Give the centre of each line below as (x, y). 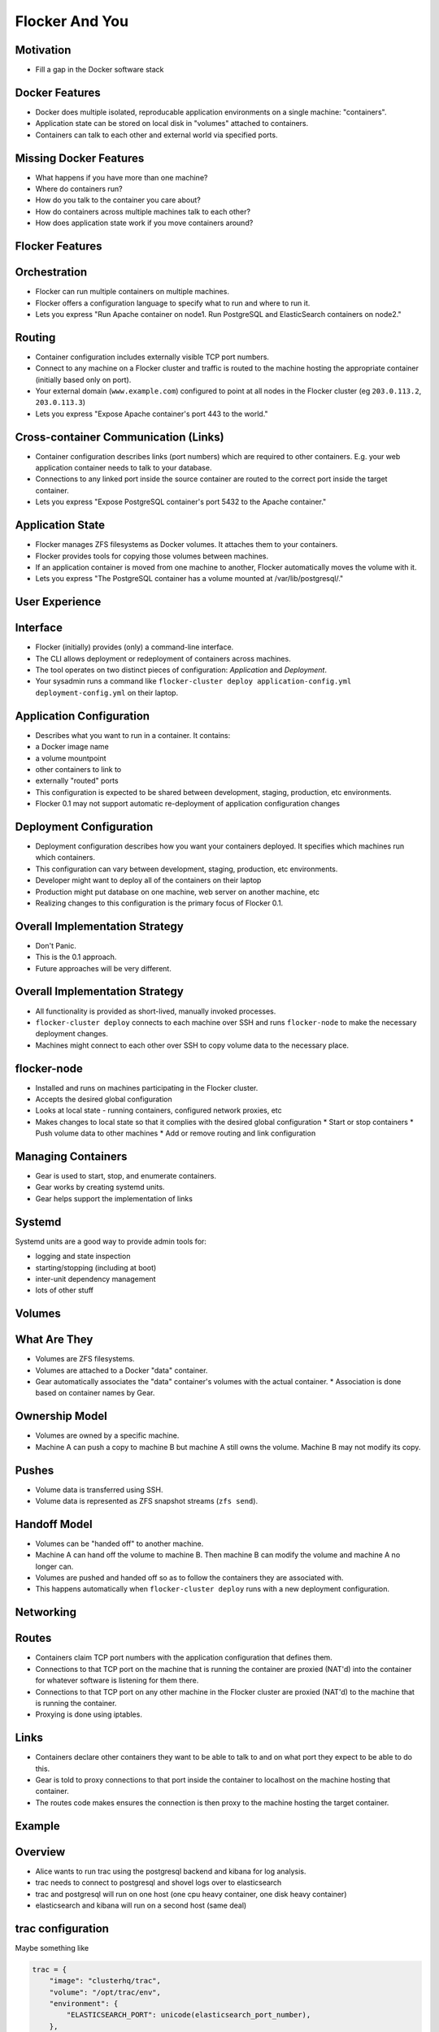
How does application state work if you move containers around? (144, 223)
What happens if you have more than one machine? (122, 177)
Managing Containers (71, 1156)
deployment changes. (72, 1034)
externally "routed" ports (77, 781)
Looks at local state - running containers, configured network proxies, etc (159, 1110)
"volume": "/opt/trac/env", (105, 1992)
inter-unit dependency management (96, 1279)
